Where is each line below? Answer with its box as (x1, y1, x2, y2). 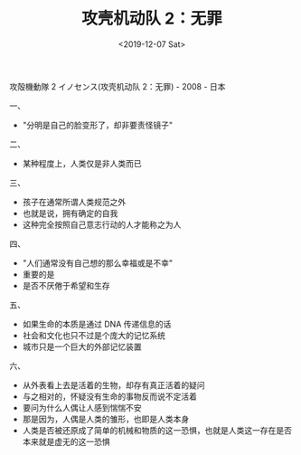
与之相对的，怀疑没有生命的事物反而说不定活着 (22, 391, 197, 402)
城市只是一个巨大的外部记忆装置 (22, 341, 142, 352)
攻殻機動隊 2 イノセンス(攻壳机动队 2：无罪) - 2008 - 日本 (9, 81, 226, 91)
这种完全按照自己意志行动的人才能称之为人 (22, 219, 182, 230)
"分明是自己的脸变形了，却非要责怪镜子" (22, 119, 174, 130)
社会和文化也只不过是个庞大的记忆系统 (22, 329, 165, 340)
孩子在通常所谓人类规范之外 (22, 196, 127, 207)
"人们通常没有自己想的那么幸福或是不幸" (22, 257, 174, 268)
